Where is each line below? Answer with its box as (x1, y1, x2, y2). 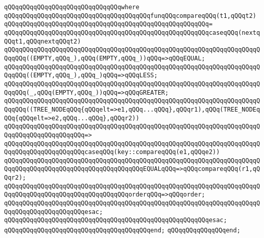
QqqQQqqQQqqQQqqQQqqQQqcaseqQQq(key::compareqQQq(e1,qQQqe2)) (4, 148, 220, 156)
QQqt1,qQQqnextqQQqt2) (4, 37, 81, 45)
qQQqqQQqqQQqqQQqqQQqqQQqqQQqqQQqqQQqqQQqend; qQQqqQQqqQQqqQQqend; (4, 227, 241, 234)
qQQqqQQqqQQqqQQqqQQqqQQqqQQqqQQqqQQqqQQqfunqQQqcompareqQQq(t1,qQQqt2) (4, 12, 256, 19)
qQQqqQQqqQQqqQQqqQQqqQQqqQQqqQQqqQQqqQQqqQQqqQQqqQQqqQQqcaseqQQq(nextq (4, 29, 260, 36)
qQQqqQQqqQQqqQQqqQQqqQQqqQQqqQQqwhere (4, 4, 139, 11)
